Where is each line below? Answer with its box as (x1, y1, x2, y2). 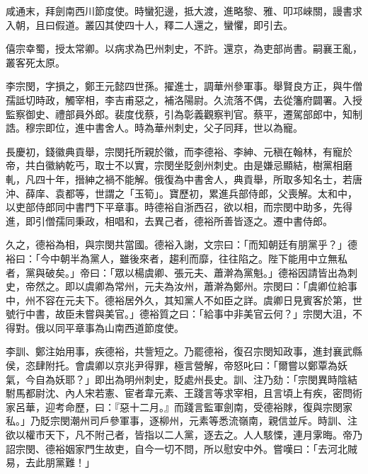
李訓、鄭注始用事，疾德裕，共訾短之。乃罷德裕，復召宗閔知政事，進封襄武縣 (6, 344, 362, 359)
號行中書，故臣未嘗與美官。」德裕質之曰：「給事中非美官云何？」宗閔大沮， (6, 306, 352, 321)
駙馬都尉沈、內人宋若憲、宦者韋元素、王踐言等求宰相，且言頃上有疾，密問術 (6, 386, 362, 400)
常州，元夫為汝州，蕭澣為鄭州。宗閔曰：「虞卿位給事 (114, 279, 357, 294)
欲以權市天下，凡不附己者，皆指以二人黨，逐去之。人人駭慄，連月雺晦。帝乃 (6, 427, 362, 442)
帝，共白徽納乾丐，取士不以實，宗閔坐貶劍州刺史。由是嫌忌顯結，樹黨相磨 (6, 158, 352, 173)
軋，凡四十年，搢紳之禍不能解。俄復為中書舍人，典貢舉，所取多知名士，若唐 (6, 171, 362, 186)
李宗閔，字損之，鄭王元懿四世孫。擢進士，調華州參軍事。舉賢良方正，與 (6, 79, 343, 93)
